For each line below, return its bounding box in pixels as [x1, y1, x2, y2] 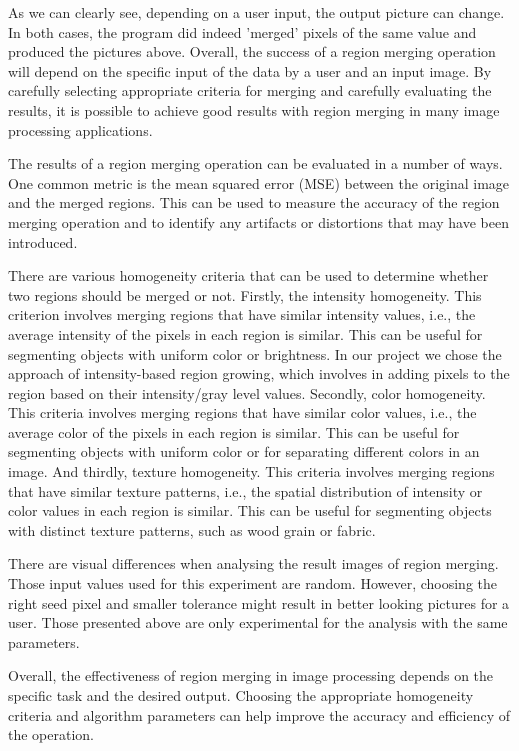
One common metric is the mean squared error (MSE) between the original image [8, 172, 510, 193]
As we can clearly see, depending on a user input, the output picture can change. [8, 2, 505, 22]
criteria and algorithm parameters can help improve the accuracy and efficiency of [8, 704, 510, 725]
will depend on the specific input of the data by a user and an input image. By [8, 60, 492, 81]
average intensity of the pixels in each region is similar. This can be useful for [8, 323, 483, 344]
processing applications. [8, 119, 153, 140]
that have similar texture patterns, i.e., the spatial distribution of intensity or [8, 480, 483, 501]
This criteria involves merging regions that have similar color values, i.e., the [8, 402, 477, 423]
